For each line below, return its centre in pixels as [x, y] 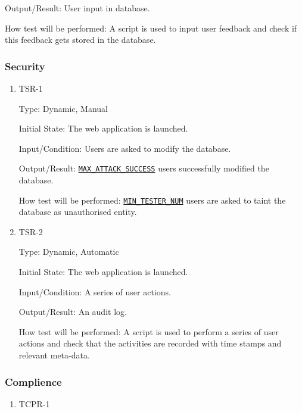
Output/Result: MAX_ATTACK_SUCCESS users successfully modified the [144, 168]
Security [25, 66]
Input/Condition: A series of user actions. [95, 291]
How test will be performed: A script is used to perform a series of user [149, 331]
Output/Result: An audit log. [73, 312]
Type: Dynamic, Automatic [69, 252]
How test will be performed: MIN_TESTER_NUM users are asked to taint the [152, 200]
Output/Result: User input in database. [77, 8]
